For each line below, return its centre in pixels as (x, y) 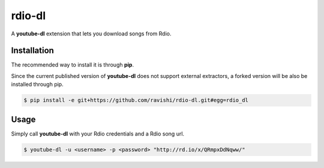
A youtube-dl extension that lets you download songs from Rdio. (91, 34)
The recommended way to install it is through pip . (73, 65)
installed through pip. (37, 85)
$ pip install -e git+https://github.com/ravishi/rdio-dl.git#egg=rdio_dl (136, 100)
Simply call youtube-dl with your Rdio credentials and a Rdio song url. (98, 133)
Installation (32, 51)
